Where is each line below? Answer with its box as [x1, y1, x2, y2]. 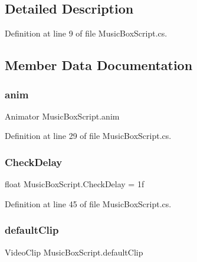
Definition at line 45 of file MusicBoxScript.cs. [5, 197, 172, 210]
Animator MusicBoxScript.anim [5, 110, 120, 122]
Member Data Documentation [5, 56, 193, 74]
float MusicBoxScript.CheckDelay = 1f [5, 178, 145, 190]
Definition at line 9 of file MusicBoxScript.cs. [5, 27, 168, 39]
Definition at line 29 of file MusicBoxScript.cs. [5, 130, 172, 142]
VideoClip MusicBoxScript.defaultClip [5, 246, 143, 258]
